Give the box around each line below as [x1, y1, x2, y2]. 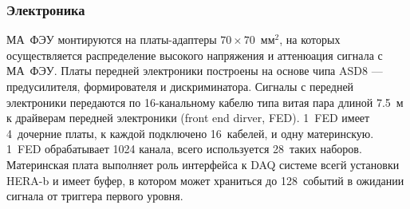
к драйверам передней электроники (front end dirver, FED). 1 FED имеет [6, 109, 370, 126]
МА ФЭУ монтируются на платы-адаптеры [6, 31, 217, 48]
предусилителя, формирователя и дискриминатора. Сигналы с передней [6, 78, 354, 94]
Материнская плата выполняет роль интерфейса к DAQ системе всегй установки [6, 156, 400, 172]
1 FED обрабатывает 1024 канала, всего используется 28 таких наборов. [6, 140, 362, 157]
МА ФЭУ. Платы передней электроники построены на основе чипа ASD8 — [6, 62, 383, 79]
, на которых [279, 31, 341, 48]
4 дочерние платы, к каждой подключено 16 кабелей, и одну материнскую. [6, 124, 374, 141]
